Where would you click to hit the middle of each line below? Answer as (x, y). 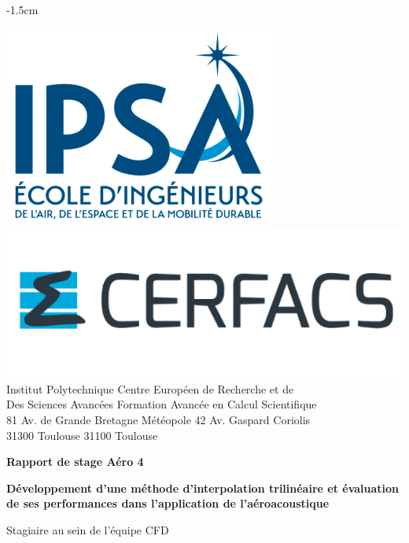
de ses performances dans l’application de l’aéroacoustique (168, 503)
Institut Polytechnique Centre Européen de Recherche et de (150, 388)
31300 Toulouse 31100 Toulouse (82, 435)
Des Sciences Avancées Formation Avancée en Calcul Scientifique (162, 404)
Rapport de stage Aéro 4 (75, 462)
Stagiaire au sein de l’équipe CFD (88, 529)
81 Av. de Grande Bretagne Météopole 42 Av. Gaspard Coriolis (158, 419)
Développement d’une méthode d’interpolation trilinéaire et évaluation (203, 488)
